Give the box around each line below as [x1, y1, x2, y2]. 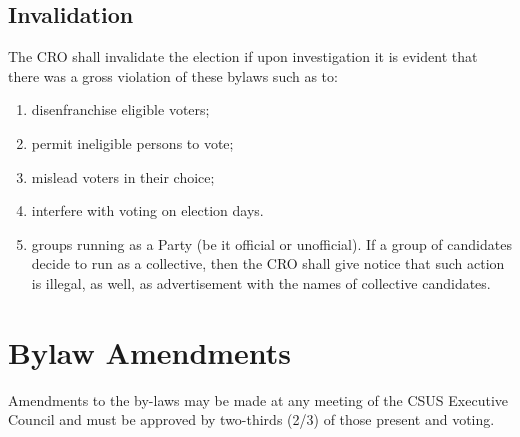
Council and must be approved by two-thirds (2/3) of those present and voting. [8, 409, 495, 430]
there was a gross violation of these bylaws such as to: [8, 65, 338, 86]
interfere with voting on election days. [31, 200, 264, 221]
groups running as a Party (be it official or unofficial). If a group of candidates [31, 233, 512, 254]
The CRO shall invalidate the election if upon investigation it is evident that [8, 46, 478, 67]
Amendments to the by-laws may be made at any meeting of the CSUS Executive [8, 389, 509, 410]
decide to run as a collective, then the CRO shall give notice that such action [31, 253, 505, 274]
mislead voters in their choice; [31, 166, 215, 187]
